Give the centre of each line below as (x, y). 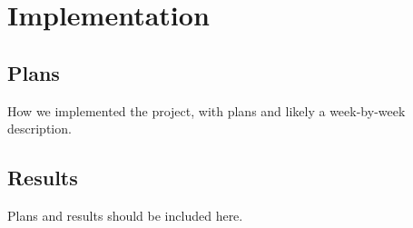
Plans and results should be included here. (125, 215)
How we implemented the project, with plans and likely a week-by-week (206, 110)
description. (39, 129)
